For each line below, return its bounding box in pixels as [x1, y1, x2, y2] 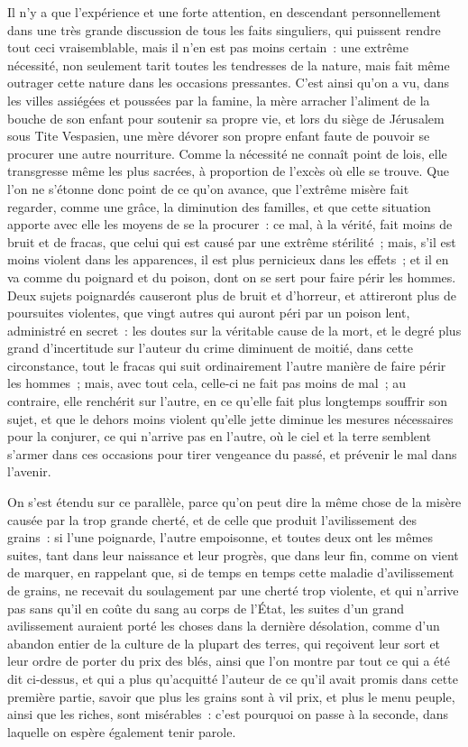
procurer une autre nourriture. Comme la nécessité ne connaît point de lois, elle [7, 143, 447, 162]
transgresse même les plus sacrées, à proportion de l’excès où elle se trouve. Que [7, 161, 450, 180]
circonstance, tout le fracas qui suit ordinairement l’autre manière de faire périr [7, 355, 446, 374]
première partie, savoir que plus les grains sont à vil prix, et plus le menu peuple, [7, 687, 455, 705]
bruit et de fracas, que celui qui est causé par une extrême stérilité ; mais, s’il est [7, 232, 456, 251]
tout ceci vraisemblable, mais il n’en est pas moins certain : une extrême [7, 38, 408, 57]
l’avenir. [7, 462, 51, 481]
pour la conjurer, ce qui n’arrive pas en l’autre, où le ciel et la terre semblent [7, 427, 431, 446]
